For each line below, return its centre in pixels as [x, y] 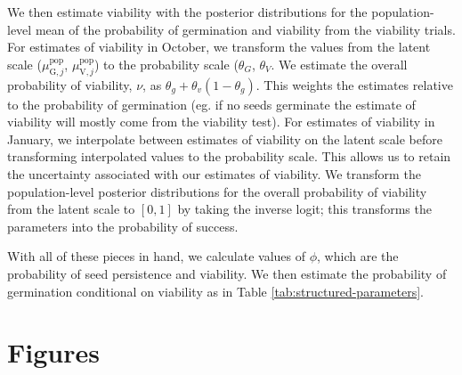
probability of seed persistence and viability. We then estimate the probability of [227, 273]
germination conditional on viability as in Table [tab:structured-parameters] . [215, 291]
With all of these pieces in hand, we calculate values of [157, 256]
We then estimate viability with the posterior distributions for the [187, 12]
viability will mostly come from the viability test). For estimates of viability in [221, 122]
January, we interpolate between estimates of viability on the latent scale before [225, 139]
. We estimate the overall [339, 64]
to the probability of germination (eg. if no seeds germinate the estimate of [211, 104]
